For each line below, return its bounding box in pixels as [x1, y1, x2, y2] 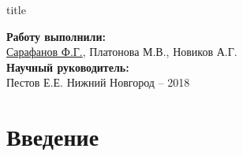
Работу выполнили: [6, 28, 106, 44]
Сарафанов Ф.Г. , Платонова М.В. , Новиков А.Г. [6, 43, 237, 60]
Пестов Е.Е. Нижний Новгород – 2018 [6, 74, 190, 91]
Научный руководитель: [6, 58, 129, 75]
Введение [6, 121, 99, 153]
